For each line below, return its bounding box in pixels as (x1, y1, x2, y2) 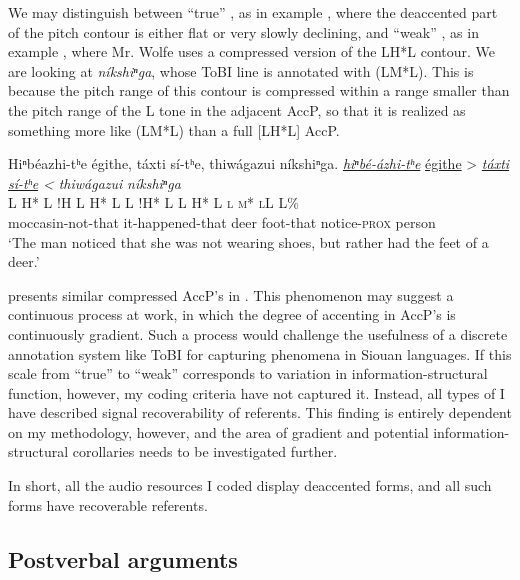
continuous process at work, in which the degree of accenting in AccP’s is (8, 304, 456, 325)
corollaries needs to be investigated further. (72, 441, 338, 462)
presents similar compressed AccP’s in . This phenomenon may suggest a (8, 284, 454, 305)
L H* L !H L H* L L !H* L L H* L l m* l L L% (8, 192, 299, 213)
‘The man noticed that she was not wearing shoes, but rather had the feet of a (8, 231, 489, 252)
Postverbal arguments (8, 543, 238, 574)
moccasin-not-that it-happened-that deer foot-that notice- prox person (8, 211, 436, 232)
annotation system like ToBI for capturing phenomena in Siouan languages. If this (8, 343, 512, 364)
